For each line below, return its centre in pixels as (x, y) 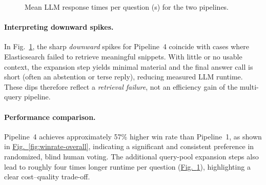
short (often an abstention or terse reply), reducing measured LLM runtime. (124, 77)
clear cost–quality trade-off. (47, 177)
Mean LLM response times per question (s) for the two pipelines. (127, 7)
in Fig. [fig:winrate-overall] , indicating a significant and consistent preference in (129, 146)
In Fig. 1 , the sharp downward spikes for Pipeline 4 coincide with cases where (127, 46)
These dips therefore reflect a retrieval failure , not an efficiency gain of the (121, 86)
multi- (249, 86)
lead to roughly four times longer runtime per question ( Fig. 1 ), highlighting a (127, 166)
